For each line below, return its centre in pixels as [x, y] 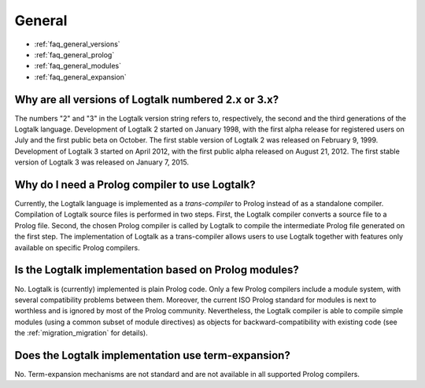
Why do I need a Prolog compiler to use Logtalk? [135, 185]
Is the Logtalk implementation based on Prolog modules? [157, 270]
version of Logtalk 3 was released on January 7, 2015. [102, 162]
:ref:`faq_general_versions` [78, 44]
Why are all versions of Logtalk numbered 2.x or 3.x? [147, 100]
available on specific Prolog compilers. [78, 247]
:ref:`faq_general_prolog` [74, 54]
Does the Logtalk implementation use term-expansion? [152, 355]
